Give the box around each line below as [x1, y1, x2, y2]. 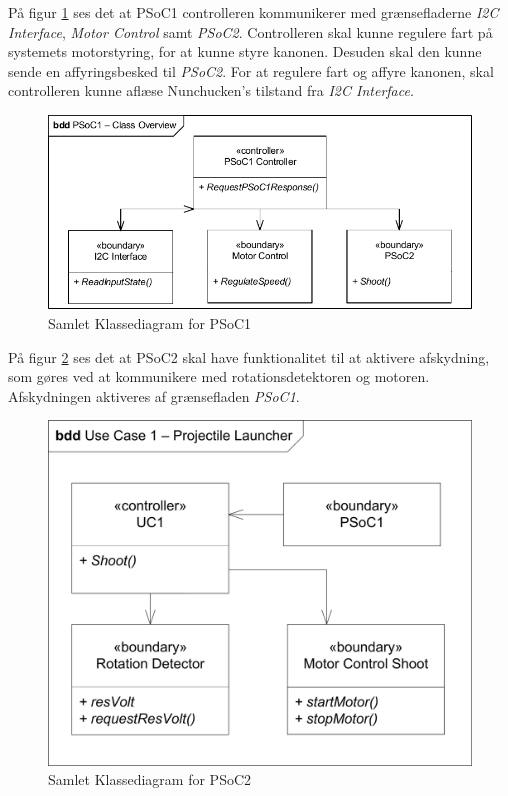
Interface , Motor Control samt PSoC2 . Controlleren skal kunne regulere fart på [8, 21, 493, 42]
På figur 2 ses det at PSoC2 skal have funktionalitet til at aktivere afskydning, [8, 346, 490, 367]
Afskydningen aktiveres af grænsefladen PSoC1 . [8, 385, 300, 406]
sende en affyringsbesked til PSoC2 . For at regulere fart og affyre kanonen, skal [8, 60, 494, 81]
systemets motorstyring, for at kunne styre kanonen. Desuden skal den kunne [8, 41, 482, 62]
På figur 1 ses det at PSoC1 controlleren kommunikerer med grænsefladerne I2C [8, 2, 499, 22]
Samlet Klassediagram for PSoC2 [48, 769, 252, 790]
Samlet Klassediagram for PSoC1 [48, 313, 252, 334]
